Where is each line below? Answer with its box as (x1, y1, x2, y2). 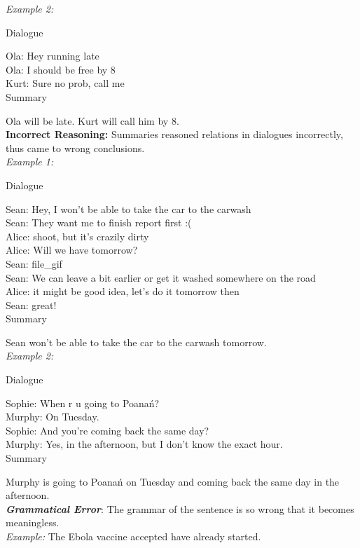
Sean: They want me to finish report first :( (6, 215, 192, 230)
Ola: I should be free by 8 (6, 62, 116, 76)
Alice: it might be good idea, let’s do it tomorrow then (6, 284, 240, 299)
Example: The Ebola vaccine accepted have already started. (6, 529, 261, 543)
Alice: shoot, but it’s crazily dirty (6, 228, 149, 243)
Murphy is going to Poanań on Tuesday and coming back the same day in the (6, 474, 340, 488)
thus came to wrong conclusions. (6, 140, 145, 155)
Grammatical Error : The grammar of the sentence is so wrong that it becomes (6, 501, 354, 516)
